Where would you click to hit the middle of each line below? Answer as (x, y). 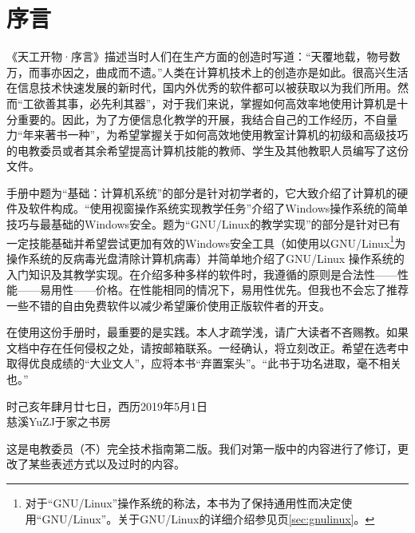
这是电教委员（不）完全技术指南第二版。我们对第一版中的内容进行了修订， (202, 448)
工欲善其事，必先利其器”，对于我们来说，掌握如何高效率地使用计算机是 (210, 103)
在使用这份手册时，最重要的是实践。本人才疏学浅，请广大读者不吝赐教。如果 (207, 332)
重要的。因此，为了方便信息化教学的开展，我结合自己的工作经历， (190, 119)
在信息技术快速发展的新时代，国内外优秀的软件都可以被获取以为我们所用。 (202, 88)
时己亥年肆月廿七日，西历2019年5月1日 (107, 406)
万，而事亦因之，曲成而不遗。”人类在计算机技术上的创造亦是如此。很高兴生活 (207, 72)
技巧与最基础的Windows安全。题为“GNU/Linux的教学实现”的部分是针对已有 (204, 224)
